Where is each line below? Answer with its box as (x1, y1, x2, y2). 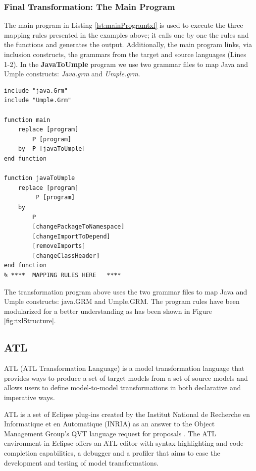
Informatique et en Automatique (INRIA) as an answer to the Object (4, 418, 215, 429)
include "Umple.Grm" (4, 97, 72, 104)
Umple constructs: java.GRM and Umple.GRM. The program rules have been (4, 296, 240, 306)
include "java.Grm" (4, 87, 68, 94)
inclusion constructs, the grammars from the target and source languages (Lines (4, 49, 247, 59)
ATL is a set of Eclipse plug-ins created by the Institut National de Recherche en (4, 409, 250, 419)
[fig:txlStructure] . (4, 315, 56, 326)
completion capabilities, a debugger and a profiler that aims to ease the (4, 447, 220, 458)
